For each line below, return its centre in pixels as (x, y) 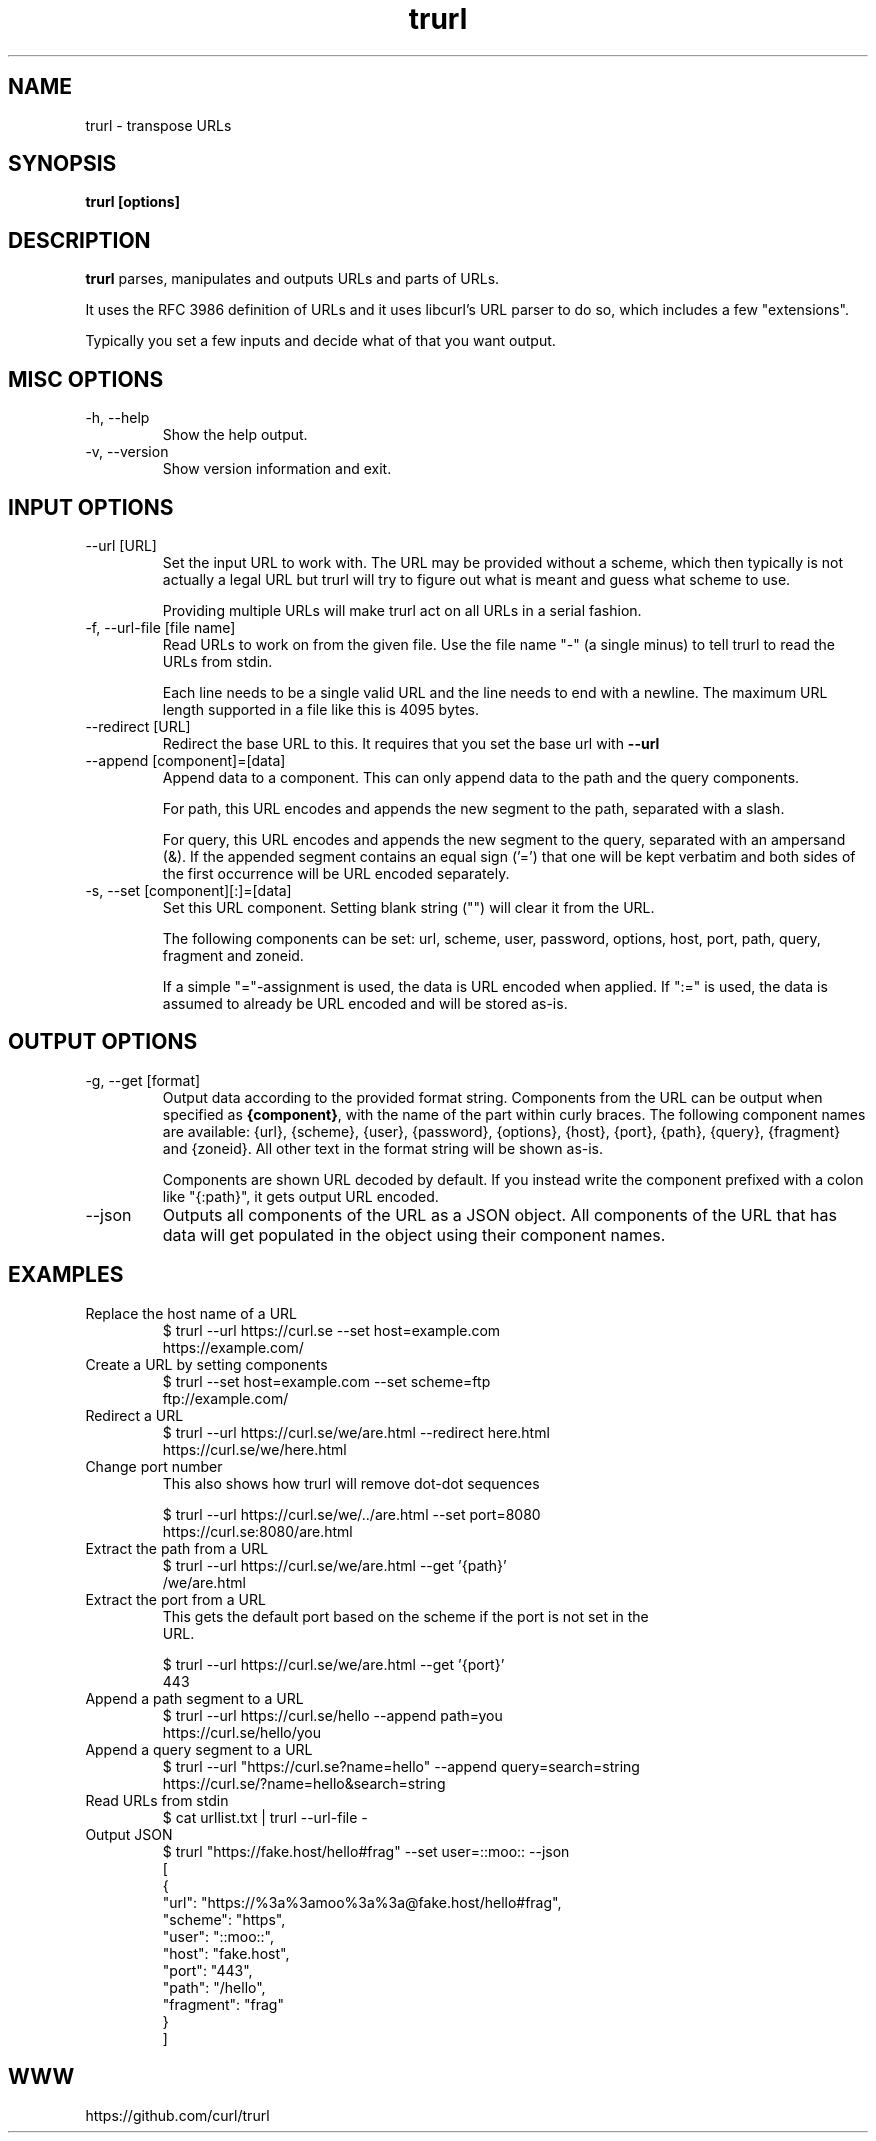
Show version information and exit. (277, 469)
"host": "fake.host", (226, 1953)
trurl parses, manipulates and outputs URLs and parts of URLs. (292, 279)
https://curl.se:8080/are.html (257, 1531)
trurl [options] (132, 202)
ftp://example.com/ (225, 1398)
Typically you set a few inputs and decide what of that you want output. (320, 341)
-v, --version (127, 452)
